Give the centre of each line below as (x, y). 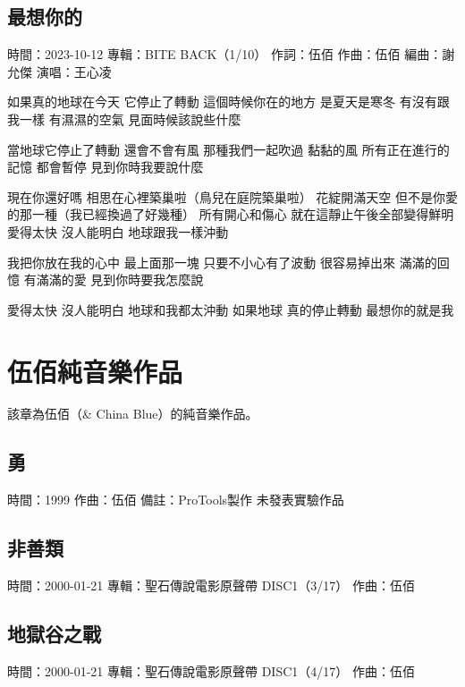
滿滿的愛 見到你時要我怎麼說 (120, 280)
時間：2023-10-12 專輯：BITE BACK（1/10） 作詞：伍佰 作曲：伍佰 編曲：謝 (231, 54)
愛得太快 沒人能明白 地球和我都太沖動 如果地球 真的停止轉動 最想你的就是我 (231, 309)
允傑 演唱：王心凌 (59, 71)
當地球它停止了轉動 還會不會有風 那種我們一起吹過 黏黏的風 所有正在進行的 (228, 149)
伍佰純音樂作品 (95, 371)
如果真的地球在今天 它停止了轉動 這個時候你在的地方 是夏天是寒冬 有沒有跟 (228, 102)
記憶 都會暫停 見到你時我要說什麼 (106, 167)
